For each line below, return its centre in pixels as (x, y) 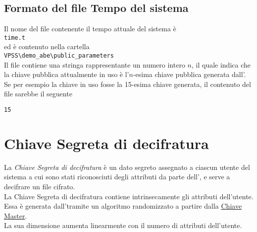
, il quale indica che (221, 64)
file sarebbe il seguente (38, 94)
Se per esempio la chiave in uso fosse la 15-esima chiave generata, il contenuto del (128, 84)
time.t (15, 38)
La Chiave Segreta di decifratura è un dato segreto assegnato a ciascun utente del (127, 167)
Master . (16, 215)
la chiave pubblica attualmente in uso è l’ (67, 74)
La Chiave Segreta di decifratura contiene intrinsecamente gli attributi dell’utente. (129, 196)
